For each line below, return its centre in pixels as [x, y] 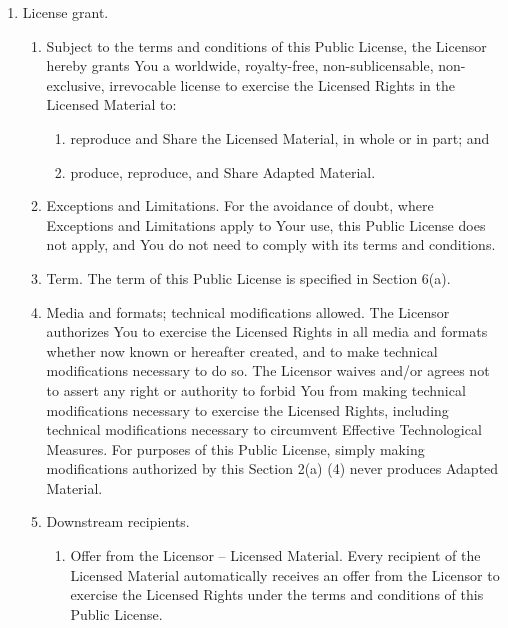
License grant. [65, 12]
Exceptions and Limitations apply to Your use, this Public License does [266, 224]
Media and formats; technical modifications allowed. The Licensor [248, 311]
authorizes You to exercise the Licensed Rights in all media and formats [267, 331]
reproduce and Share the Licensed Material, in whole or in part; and [280, 137]
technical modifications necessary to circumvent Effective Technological [264, 429]
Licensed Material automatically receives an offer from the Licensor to [285, 574]
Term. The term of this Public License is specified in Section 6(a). [248, 277]
